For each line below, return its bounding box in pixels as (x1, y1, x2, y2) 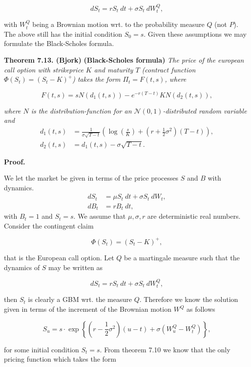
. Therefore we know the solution (139, 294, 238, 304)
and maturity (94, 64, 133, 74)
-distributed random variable (163, 105, 247, 115)
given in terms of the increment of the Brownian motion (4, 304, 171, 314)
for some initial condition (4, 344, 79, 354)
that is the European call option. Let (4, 252, 114, 262)
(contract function (142, 64, 196, 74)
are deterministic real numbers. (147, 211, 241, 221)
